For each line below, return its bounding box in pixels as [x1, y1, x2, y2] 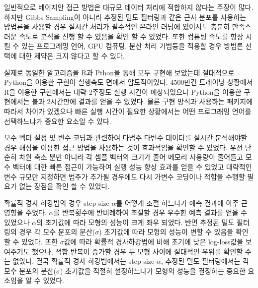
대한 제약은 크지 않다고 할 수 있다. [19, 50, 125, 60]
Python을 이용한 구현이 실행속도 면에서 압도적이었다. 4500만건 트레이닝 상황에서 [4, 77, 253, 87]
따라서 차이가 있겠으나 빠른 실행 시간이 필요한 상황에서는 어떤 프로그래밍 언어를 [4, 106, 252, 116]
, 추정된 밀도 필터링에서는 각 [161, 256, 250, 266]
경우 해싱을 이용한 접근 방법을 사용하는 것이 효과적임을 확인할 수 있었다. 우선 [4, 142, 243, 152]
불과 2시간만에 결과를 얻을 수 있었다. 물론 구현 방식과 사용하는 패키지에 [32, 96, 253, 107]
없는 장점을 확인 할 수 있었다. [19, 181, 110, 191]
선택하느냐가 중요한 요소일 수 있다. [4, 115, 111, 126]
